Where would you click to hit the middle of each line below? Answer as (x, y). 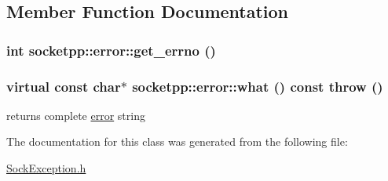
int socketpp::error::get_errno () (111, 50)
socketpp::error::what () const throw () (258, 86)
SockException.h (46, 168)
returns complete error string (76, 115)
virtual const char (64, 86)
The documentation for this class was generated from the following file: (177, 141)
